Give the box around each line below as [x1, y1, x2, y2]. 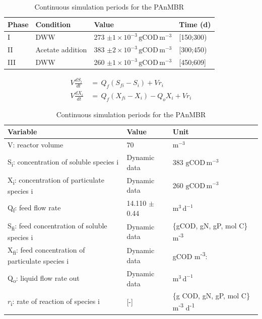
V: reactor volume [8, 139, 63, 150]
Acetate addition [35, 44, 87, 55]
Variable [8, 126, 37, 137]
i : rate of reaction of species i [11, 295, 100, 307]
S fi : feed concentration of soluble [8, 220, 107, 232]
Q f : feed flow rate [8, 202, 61, 214]
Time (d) [179, 19, 211, 29]
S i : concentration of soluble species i [8, 156, 119, 168]
